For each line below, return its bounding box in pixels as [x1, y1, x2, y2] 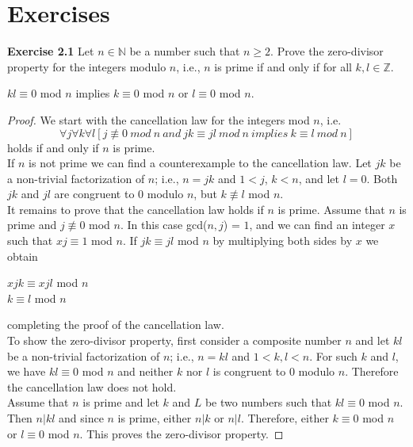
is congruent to [212, 363, 286, 380]
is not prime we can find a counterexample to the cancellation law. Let [29, 155, 372, 171]
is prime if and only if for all [214, 58, 352, 74]
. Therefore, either [240, 410, 329, 426]
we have [7, 363, 46, 380]
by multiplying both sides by [212, 232, 353, 249]
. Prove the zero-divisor [270, 43, 384, 59]
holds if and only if [7, 139, 99, 155]
